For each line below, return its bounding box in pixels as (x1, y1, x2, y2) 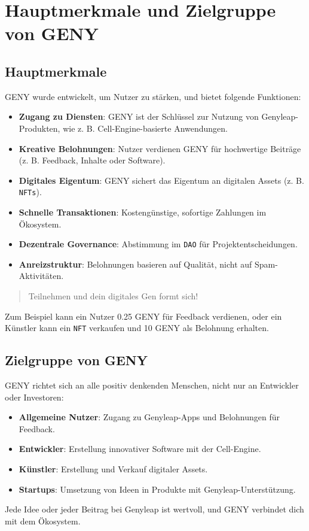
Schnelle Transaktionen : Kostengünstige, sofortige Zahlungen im (19, 205, 267, 218)
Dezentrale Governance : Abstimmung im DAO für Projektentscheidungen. (19, 238, 298, 250)
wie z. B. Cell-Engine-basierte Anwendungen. (63, 122, 228, 134)
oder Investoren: (5, 390, 64, 403)
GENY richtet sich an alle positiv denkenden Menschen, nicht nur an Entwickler (5, 379, 299, 392)
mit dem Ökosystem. (5, 514, 81, 527)
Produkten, (19, 122, 60, 134)
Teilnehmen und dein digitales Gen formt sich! (28, 290, 198, 302)
